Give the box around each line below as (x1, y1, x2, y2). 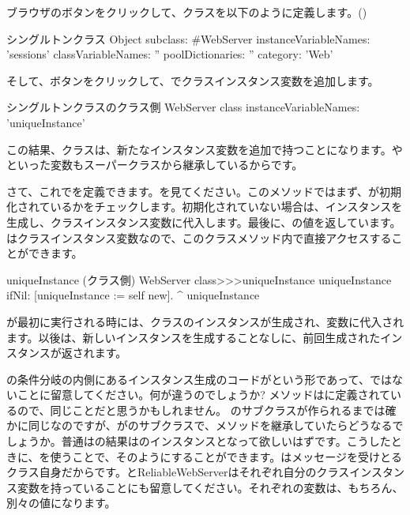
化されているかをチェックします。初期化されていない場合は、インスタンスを (6, 198, 403, 215)
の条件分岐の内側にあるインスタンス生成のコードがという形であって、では (6, 370, 392, 387)
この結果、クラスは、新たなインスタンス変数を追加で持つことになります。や (6, 141, 403, 157)
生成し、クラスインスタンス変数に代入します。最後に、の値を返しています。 (6, 213, 401, 230)
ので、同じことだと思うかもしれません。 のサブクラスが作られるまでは (17, 401, 386, 418)
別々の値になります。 (6, 494, 116, 511)
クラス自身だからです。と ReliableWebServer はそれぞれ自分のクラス (6, 464, 350, 480)
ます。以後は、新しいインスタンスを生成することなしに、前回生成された (6, 329, 381, 345)
